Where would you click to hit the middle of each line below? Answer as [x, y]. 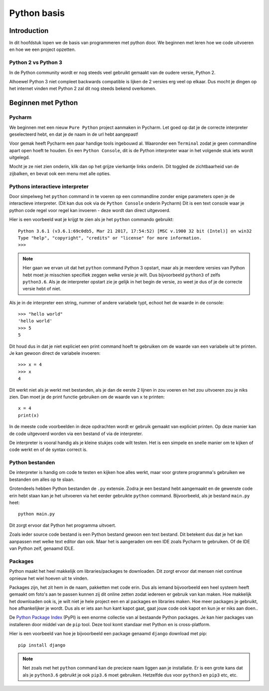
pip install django [42, 645]
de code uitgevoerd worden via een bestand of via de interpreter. [76, 434]
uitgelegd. [19, 158]
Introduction [29, 31]
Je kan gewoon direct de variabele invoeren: [55, 353]
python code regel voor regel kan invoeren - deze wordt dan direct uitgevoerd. [90, 210]
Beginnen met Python [44, 103]
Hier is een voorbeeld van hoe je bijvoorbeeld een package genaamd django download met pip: [108, 634]
